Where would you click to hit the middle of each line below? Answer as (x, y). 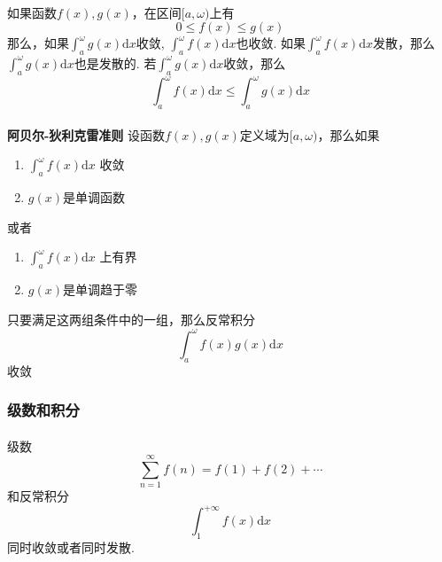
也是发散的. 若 (115, 62)
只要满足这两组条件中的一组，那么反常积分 (131, 319)
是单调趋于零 (100, 289)
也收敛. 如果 (271, 43)
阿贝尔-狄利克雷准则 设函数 (86, 134)
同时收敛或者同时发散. (71, 547)
